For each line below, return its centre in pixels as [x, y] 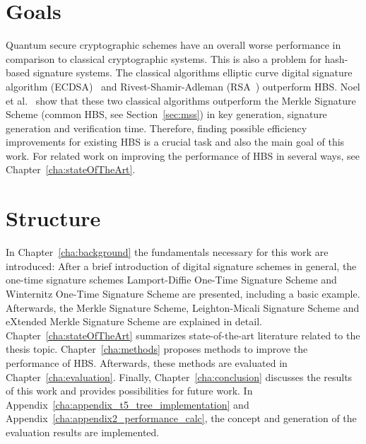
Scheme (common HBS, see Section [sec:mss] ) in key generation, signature [166, 114]
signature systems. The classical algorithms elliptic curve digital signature [193, 72]
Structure [53, 218]
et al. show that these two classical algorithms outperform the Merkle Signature [181, 100]
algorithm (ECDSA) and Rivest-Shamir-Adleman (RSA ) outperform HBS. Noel [183, 86]
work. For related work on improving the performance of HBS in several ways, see [183, 155]
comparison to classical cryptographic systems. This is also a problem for [164, 58]
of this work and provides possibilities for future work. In [129, 391]
